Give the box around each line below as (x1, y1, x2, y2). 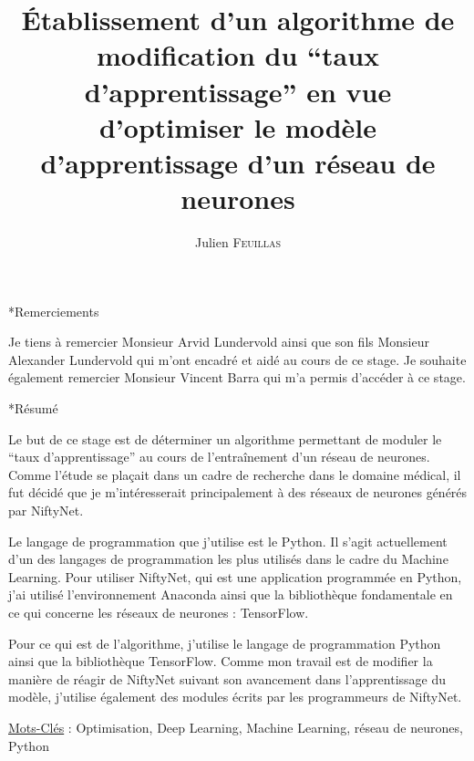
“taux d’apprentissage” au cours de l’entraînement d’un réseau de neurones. (8, 447, 430, 466)
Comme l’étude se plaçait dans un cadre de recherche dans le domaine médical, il (8, 464, 461, 484)
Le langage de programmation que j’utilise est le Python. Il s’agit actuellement (8, 531, 448, 550)
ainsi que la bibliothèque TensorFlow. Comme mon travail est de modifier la (8, 652, 433, 671)
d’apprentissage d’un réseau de (40, 143, 436, 181)
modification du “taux (96, 36, 380, 74)
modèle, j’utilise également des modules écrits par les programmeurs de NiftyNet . (8, 687, 462, 706)
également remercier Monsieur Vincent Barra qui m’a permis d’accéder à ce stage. (8, 368, 466, 387)
